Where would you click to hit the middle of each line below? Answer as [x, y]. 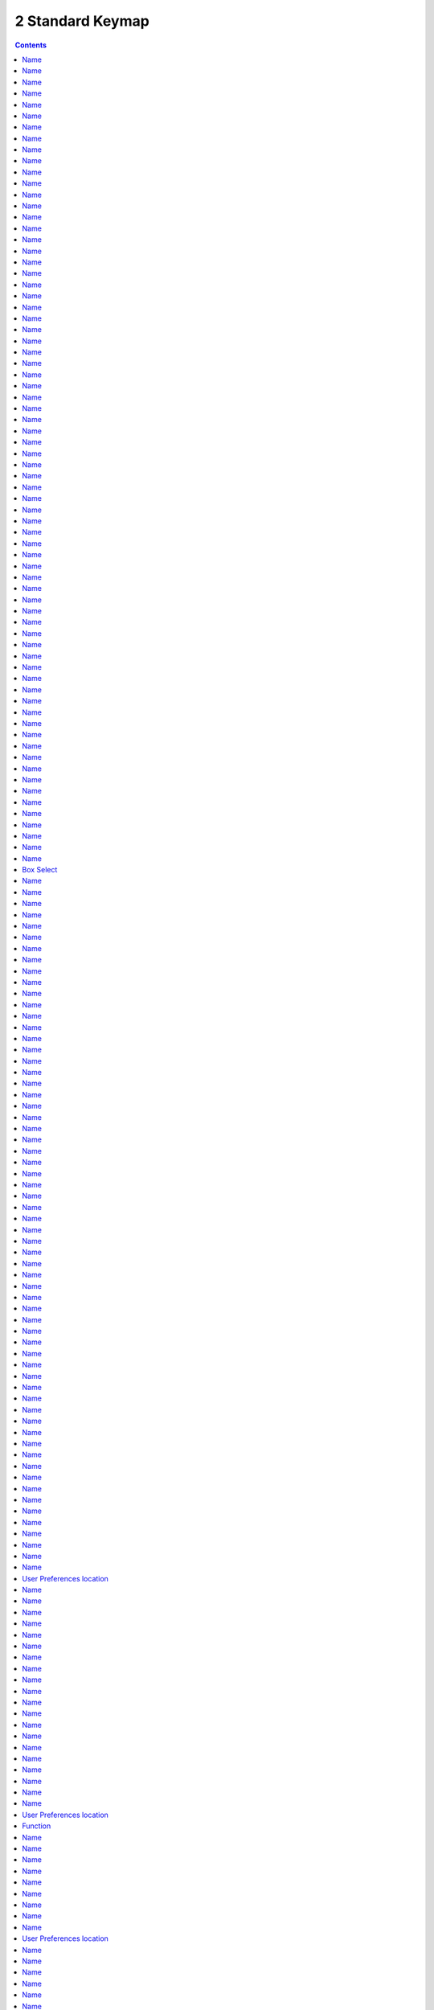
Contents [31, 45]
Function [37, 1826]
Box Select [40, 870]
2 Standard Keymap [82, 21]
